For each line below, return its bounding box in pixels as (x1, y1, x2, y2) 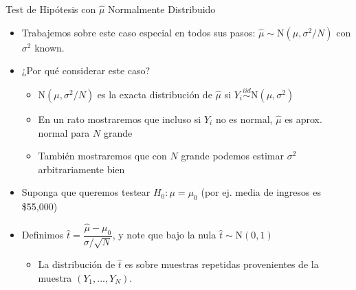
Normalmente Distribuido (108, 2, 216, 16)
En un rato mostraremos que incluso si (38, 112, 201, 126)
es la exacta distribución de (97, 87, 212, 101)
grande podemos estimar (181, 148, 285, 163)
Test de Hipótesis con (5, 2, 96, 16)
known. (34, 40, 65, 54)
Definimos (21, 227, 64, 242)
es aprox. (285, 112, 322, 126)
